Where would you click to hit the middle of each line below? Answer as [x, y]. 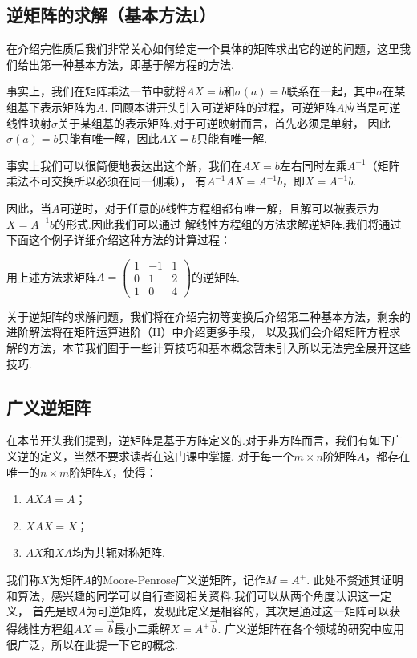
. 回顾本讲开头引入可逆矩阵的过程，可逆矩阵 [221, 106]
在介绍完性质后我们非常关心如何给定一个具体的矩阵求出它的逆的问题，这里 [203, 49]
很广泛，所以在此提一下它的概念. [92, 644]
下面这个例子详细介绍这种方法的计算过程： [119, 240]
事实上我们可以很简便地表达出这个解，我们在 [124, 165]
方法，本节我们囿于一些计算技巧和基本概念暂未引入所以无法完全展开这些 [219, 348]
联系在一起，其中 [332, 91]
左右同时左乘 [313, 165]
